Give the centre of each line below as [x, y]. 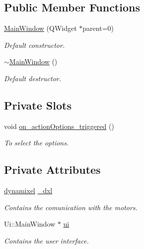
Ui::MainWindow [30, 224]
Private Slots [38, 105]
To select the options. [36, 143]
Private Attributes [52, 170]
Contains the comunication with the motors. [71, 207]
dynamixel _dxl [28, 190]
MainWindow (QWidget [40, 28]
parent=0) [98, 28]
